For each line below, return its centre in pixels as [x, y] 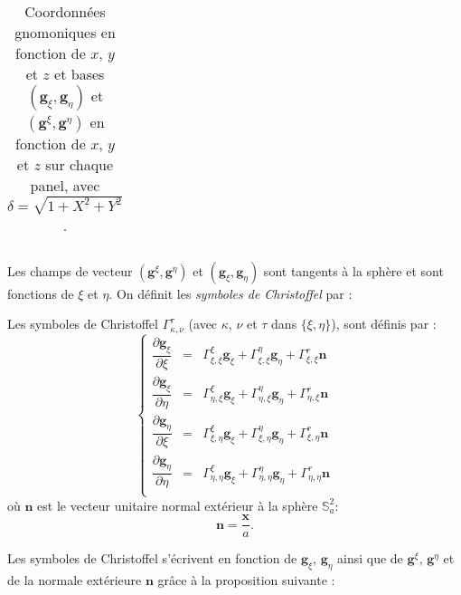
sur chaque [80, 164]
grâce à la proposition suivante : [246, 580]
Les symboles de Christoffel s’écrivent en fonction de [152, 558]
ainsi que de [370, 558]
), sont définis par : [384, 324]
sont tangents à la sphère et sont [353, 270]
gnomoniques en [65, 32]
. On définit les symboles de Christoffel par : [230, 293]
